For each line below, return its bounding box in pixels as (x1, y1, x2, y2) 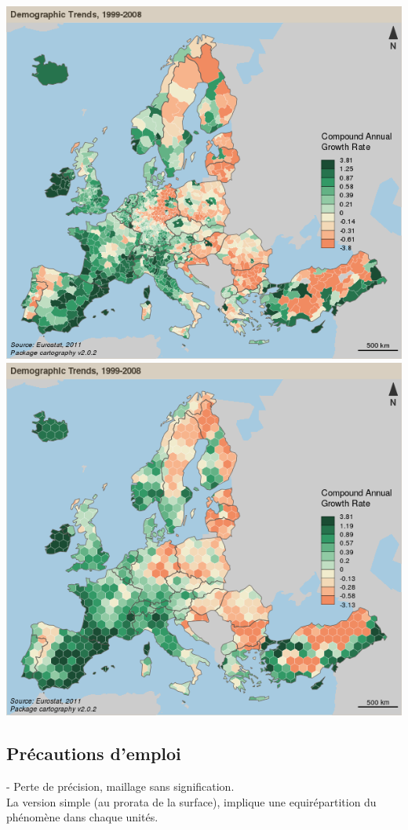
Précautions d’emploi (6, 741, 181, 766)
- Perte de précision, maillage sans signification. (6, 778, 235, 795)
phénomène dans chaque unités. (6, 809, 158, 825)
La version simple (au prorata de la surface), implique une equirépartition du (6, 793, 377, 810)
